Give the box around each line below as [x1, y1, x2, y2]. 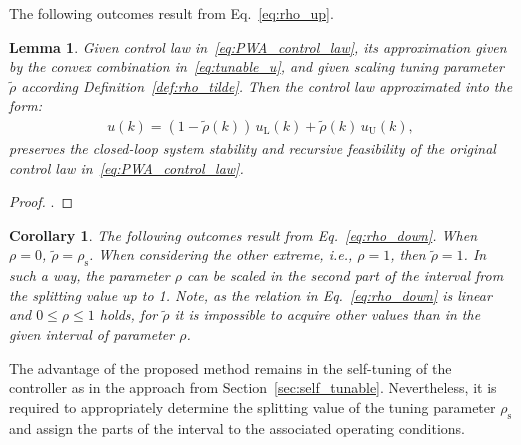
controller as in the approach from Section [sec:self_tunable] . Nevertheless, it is [9, 377, 497, 398]
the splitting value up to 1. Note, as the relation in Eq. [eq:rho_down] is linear [9, 284, 492, 305]
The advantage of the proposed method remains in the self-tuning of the [9, 357, 452, 378]
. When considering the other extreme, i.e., [89, 244, 353, 265]
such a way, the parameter [9, 265, 170, 286]
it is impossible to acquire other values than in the [174, 304, 481, 325]
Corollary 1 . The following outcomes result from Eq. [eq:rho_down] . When [9, 224, 478, 245]
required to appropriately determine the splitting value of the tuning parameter [9, 396, 496, 417]
